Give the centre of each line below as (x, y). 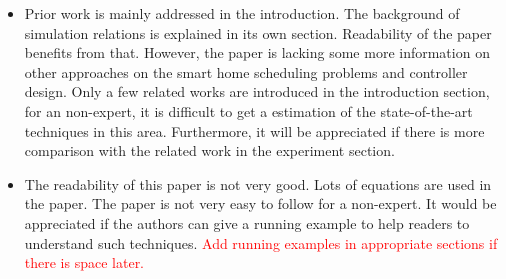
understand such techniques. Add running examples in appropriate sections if (261, 242)
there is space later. (84, 262)
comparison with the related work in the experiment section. (209, 150)
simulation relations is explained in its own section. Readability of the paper (258, 32)
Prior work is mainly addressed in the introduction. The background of (242, 13)
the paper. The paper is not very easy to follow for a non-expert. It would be (260, 203)
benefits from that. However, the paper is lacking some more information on (257, 52)
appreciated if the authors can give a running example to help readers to (247, 222)
